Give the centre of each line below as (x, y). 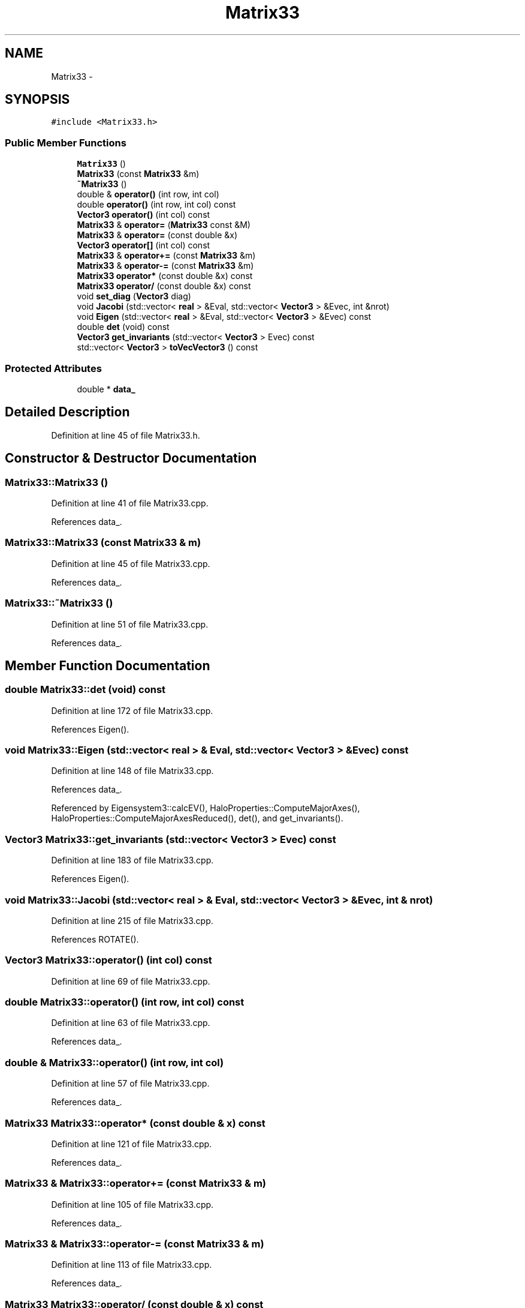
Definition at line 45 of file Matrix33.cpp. (131, 563)
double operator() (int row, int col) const (156, 205)
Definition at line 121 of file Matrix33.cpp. (132, 1144)
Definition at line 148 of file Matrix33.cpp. (132, 771)
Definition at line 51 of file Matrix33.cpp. (130, 624)
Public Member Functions (66, 142)
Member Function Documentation (108, 665)
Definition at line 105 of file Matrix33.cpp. (132, 1204)
